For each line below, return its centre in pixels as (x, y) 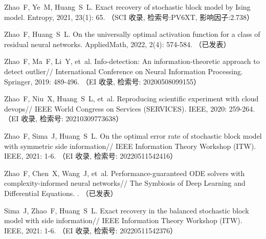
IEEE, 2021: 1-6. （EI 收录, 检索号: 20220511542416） (91, 156)
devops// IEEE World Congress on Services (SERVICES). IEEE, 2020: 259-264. (130, 108)
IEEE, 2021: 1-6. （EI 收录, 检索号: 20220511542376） (91, 230)
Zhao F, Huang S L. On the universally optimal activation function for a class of (132, 34)
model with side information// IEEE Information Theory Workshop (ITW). (123, 220)
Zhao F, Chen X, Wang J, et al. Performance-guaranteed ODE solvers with (125, 173)
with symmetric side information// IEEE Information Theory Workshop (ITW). (130, 146)
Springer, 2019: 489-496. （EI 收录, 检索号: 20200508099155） (103, 81)
